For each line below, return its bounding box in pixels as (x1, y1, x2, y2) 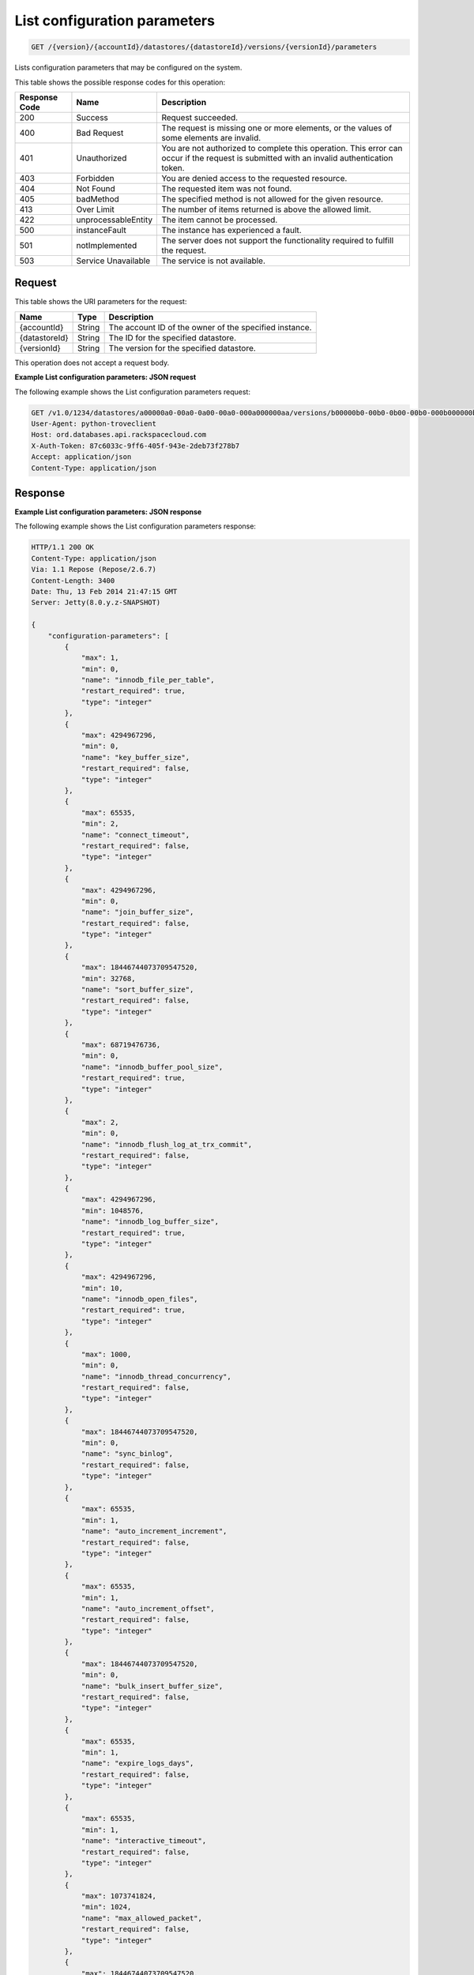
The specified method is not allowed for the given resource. (161, 194, 383, 205)
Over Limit (76, 204, 115, 215)
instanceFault (76, 224, 126, 235)
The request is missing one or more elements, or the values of (161, 122, 393, 134)
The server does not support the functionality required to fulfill (161, 235, 394, 246)
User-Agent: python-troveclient (31, 419, 157, 428)
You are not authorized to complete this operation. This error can (161, 142, 403, 153)
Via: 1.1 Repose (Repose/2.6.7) (31, 565, 157, 574)
